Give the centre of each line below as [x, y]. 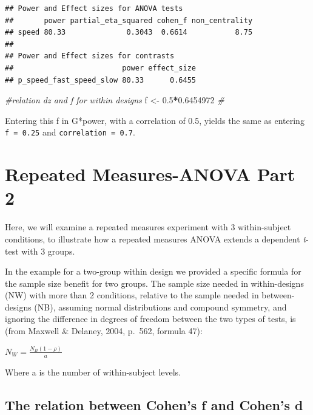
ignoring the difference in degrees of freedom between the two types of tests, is [150, 319]
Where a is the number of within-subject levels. [93, 372]
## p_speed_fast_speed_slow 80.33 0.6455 [100, 80]
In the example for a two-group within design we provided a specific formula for [153, 271]
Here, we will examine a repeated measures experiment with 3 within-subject [148, 227]
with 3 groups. [48, 251]
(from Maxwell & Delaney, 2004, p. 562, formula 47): [104, 331]
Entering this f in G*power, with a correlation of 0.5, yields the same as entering [155, 120]
